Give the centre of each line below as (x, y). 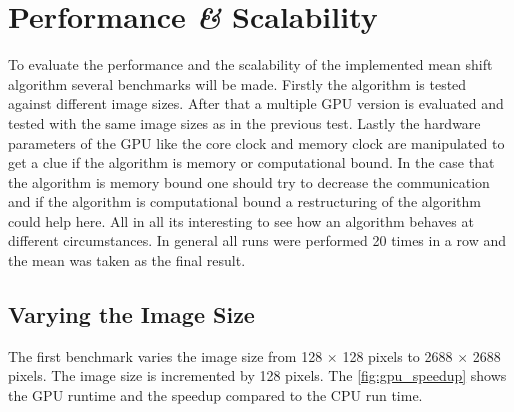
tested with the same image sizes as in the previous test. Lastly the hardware (244, 122)
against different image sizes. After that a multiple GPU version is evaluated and (256, 103)
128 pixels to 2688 (397, 355)
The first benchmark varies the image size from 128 (165, 355)
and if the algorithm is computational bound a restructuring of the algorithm (244, 201)
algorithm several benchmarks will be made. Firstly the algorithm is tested (237, 83)
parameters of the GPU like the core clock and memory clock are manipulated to (256, 142)
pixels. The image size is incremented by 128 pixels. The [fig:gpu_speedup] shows (257, 375)
